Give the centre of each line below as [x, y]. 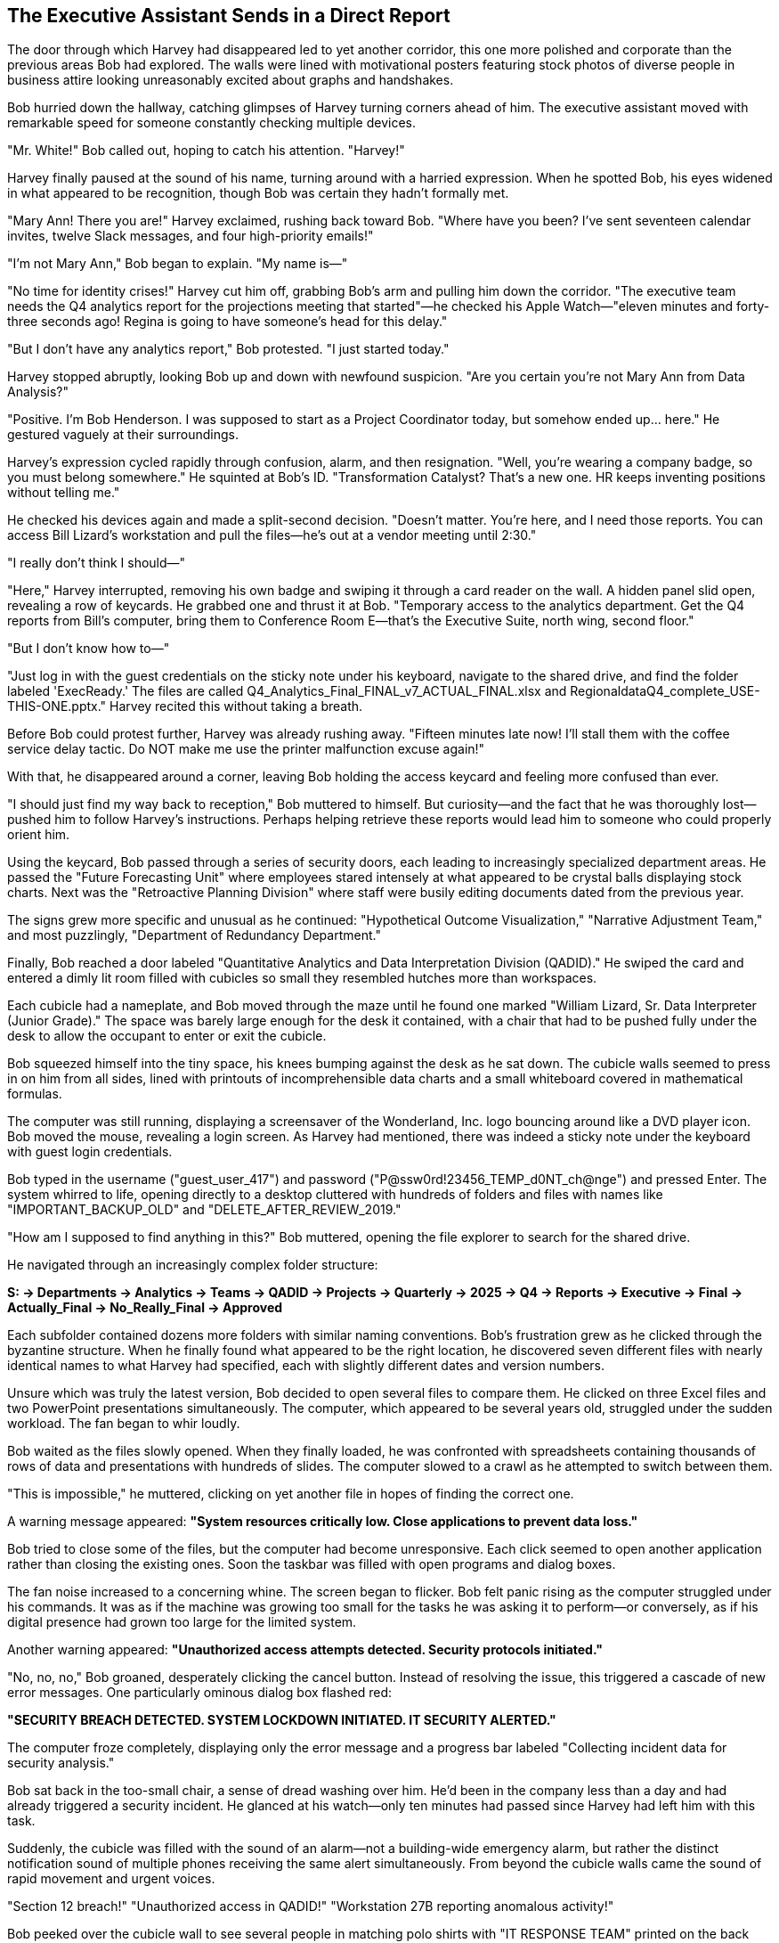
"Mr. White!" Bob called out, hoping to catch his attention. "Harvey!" [206, 151]
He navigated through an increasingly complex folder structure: [193, 1265]
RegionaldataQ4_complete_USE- [665, 691]
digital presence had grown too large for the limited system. [182, 1622]
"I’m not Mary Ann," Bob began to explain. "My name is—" [178, 264]
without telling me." [64, 493]
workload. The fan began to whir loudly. [124, 1424]
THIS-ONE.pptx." [57, 706]
